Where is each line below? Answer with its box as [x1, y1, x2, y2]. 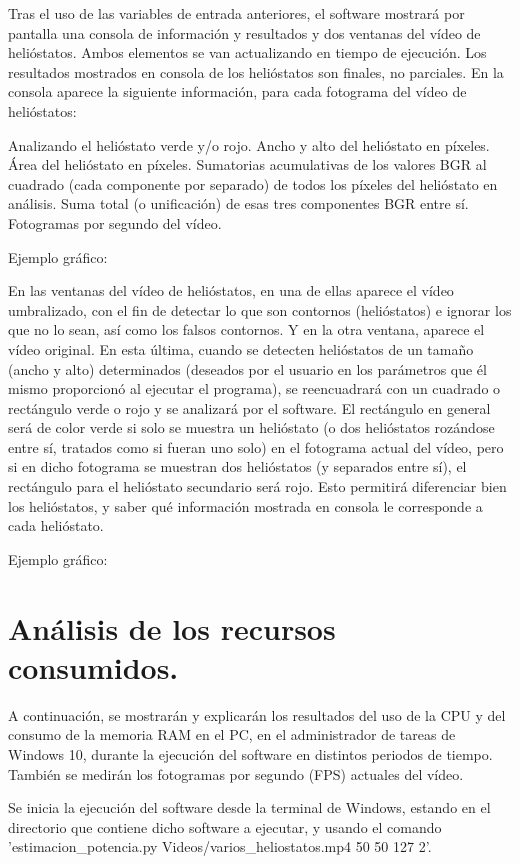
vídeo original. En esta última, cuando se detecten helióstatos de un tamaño [8, 338, 474, 359]
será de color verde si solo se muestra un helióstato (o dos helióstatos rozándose [8, 417, 495, 438]
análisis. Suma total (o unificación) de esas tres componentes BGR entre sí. [8, 193, 469, 214]
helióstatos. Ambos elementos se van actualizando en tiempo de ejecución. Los [8, 42, 487, 63]
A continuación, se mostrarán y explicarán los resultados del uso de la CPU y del [8, 704, 506, 725]
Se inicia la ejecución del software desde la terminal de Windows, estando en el [8, 797, 491, 818]
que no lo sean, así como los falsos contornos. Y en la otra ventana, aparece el [8, 319, 485, 340]
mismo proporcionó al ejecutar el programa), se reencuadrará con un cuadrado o [8, 378, 501, 399]
